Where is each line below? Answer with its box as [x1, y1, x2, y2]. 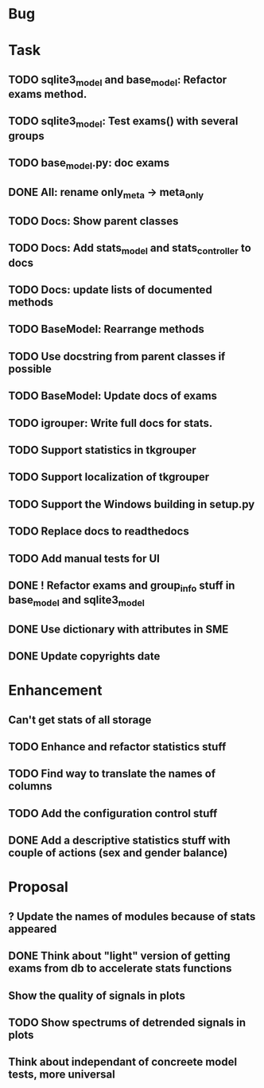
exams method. [8, 87, 87, 100]
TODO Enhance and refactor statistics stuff [8, 740, 227, 753]
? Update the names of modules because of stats [8, 910, 256, 923]
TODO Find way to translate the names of [8, 767, 216, 781]
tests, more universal [8, 1068, 115, 1082]
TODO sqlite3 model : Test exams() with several [8, 115, 239, 130]
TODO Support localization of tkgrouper [8, 471, 210, 484]
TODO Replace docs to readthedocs [8, 525, 189, 538]
